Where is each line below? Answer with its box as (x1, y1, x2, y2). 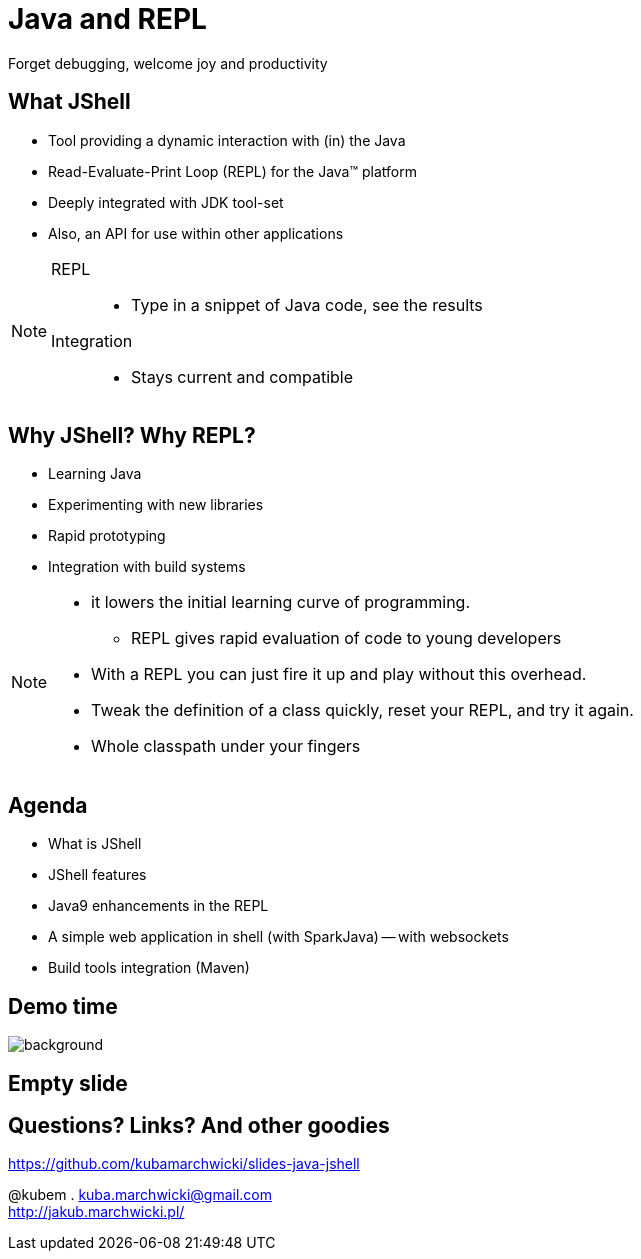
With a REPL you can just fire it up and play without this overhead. (91, 664, 587, 685)
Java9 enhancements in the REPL (48, 897, 269, 915)
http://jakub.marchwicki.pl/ (8, 1203, 185, 1221)
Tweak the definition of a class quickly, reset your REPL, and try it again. (91, 700, 634, 721)
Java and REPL (8, 2, 207, 36)
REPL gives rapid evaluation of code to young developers (131, 628, 562, 649)
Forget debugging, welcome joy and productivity (8, 54, 328, 72)
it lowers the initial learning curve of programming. (91, 592, 471, 613)
